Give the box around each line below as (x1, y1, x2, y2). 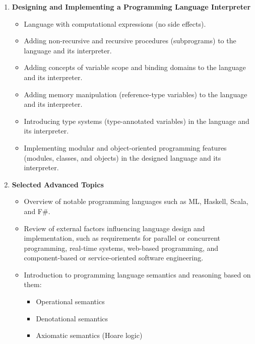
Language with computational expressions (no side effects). (24, 18, 206, 29)
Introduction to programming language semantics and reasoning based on (24, 269, 251, 280)
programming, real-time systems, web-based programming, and (24, 242, 219, 253)
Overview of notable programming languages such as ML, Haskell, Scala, (24, 196, 248, 207)
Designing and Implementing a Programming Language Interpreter (12, 2, 251, 12)
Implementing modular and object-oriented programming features (24, 142, 227, 153)
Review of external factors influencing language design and (24, 223, 205, 233)
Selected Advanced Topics (12, 179, 104, 189)
